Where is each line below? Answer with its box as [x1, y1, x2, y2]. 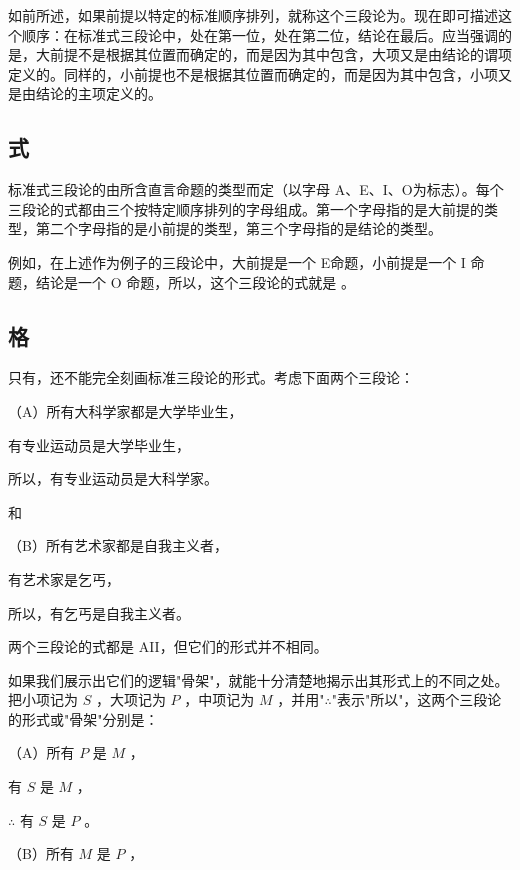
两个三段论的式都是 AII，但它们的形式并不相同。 [8, 636, 328, 657]
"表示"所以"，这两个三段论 [331, 689, 502, 710]
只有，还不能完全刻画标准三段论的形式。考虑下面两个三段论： [8, 367, 414, 388]
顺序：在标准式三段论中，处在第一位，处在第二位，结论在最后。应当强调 [21, 24, 498, 45]
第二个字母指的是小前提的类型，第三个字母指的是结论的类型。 [35, 218, 442, 239]
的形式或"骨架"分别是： [8, 708, 159, 729]
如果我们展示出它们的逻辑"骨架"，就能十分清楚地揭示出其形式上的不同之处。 [8, 669, 509, 690]
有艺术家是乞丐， [8, 568, 120, 589]
